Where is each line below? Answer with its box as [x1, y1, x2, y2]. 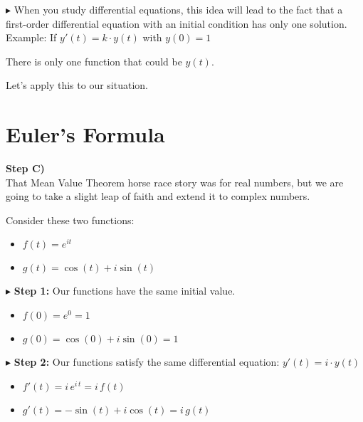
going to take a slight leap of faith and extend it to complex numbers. [6, 189, 310, 204]
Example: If [6, 30, 57, 45]
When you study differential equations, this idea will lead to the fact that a [14, 2, 343, 16]
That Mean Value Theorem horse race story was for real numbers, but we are [6, 174, 344, 189]
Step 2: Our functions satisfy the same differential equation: [14, 354, 280, 369]
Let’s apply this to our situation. [6, 78, 148, 93]
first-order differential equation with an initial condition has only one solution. [6, 16, 347, 31]
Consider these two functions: [6, 212, 135, 227]
